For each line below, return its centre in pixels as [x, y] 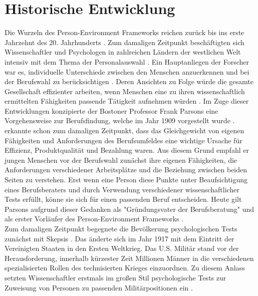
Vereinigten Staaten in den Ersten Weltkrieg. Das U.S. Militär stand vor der [122, 248]
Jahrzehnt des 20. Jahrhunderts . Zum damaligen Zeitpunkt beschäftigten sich [124, 42]
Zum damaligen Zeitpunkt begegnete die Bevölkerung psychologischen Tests [121, 228]
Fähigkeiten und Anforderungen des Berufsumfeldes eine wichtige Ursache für [123, 140]
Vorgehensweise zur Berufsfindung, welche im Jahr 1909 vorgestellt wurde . [120, 120]
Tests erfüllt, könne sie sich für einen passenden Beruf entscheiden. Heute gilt [123, 199]
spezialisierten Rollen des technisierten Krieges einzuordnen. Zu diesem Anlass [125, 268]
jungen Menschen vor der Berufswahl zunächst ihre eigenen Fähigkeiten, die [121, 160]
